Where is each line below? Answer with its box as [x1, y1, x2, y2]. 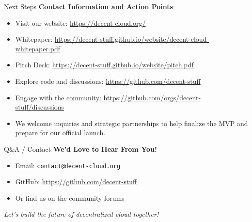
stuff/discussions [15, 102, 64, 112]
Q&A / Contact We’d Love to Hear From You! [4, 143, 157, 154]
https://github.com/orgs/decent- [103, 92, 201, 102]
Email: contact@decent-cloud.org [15, 160, 121, 170]
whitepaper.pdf [15, 43, 61, 53]
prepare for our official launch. [15, 127, 106, 138]
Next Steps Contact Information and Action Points [4, 1, 173, 11]
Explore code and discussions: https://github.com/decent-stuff [15, 76, 201, 86]
